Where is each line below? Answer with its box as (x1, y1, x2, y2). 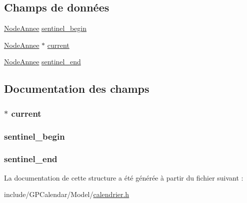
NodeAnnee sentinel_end (4, 56, 81, 67)
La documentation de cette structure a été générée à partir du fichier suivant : (4, 172, 243, 183)
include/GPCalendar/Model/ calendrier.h (4, 189, 129, 200)
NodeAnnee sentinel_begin (4, 23, 86, 33)
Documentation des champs (4, 81, 149, 96)
